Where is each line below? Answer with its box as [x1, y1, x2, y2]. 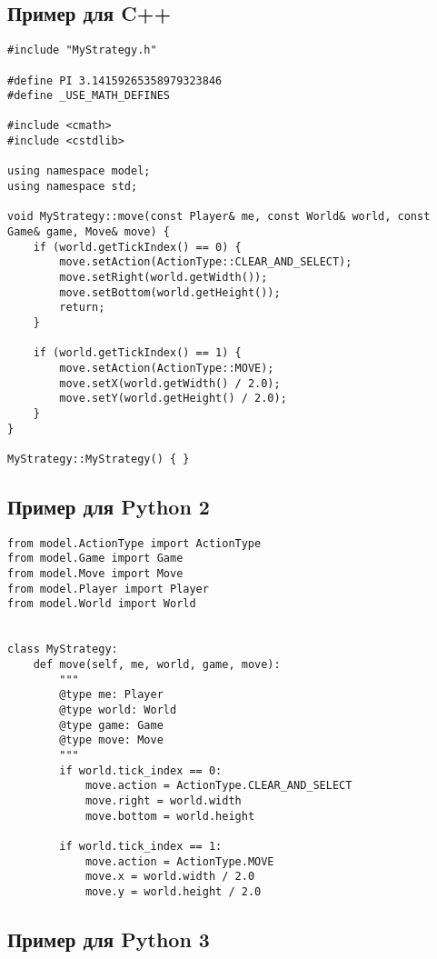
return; [59, 301, 105, 315]
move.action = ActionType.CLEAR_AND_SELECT [84, 779, 353, 793]
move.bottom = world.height [84, 809, 255, 823]
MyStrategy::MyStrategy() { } [7, 452, 190, 465]
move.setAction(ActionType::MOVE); [59, 361, 274, 375]
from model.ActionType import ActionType [7, 536, 262, 550]
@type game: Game [59, 718, 164, 732]
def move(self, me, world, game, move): [33, 658, 281, 672]
